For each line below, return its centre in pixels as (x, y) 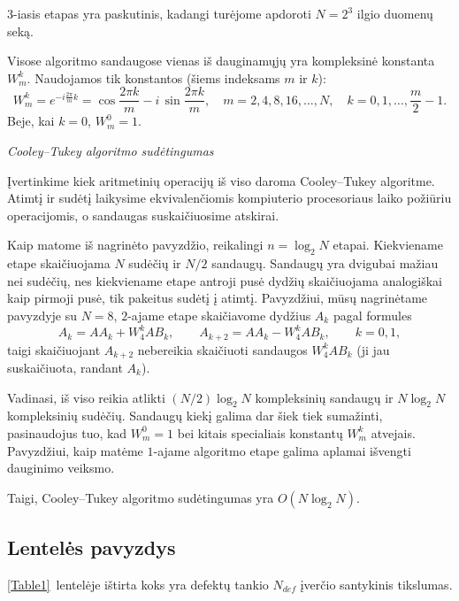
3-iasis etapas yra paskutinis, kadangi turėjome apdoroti (159, 13)
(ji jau (373, 349)
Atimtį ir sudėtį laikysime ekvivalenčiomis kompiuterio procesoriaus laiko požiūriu (229, 198)
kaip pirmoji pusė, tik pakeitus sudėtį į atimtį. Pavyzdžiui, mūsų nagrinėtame (218, 298)
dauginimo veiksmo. (61, 468)
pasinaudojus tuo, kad (67, 432)
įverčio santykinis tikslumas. (376, 584)
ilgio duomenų (395, 13)
